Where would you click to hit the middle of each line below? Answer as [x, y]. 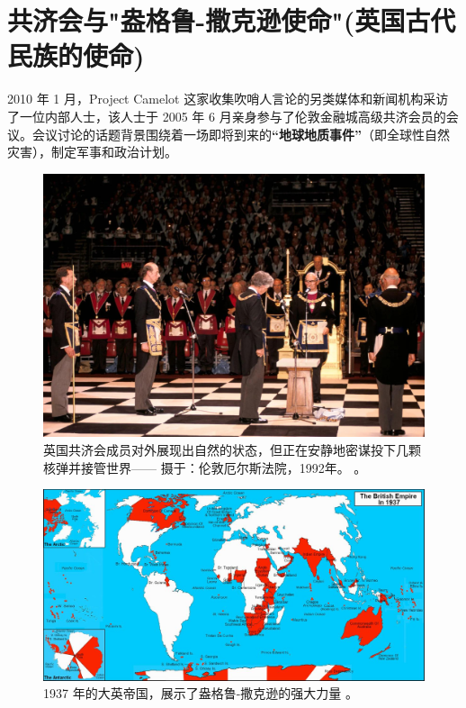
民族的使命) [76, 55]
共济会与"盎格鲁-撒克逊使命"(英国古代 [232, 20]
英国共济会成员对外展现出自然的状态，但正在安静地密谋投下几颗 [232, 450]
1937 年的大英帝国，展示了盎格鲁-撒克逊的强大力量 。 [201, 693]
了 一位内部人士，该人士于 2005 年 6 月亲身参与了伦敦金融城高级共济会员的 [227, 116]
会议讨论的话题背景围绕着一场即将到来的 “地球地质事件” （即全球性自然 [241, 134]
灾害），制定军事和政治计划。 [92, 152]
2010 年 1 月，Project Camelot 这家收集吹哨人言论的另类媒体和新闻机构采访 [228, 99]
